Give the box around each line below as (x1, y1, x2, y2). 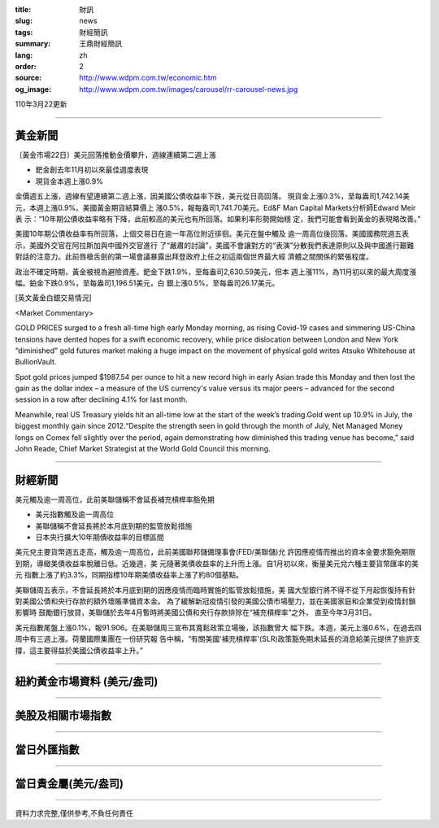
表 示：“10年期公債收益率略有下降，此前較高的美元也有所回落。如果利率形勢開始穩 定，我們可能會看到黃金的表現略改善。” (15, 214, 421, 224)
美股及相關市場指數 (15, 708, 111, 723)
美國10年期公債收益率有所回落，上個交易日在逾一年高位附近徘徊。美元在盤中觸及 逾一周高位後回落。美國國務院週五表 (15, 229, 410, 239)
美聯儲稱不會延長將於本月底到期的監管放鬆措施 (35, 521, 193, 530)
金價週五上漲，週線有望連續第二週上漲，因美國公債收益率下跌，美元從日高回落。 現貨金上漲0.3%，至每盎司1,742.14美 (15, 191, 411, 201)
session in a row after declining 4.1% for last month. (15, 394, 188, 404)
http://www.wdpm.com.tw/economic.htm (79, 73, 217, 83)
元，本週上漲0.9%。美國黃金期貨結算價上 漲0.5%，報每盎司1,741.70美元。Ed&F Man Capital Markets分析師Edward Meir (15, 203, 416, 212)
